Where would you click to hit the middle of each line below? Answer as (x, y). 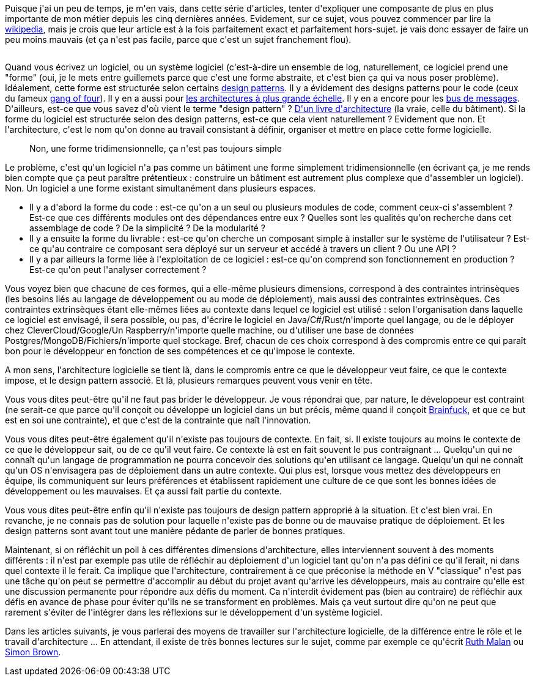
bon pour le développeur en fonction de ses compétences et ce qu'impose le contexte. (180, 351)
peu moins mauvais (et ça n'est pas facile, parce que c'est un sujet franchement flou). (178, 39)
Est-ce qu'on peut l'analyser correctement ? (118, 270)
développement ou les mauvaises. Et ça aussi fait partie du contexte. (143, 491)
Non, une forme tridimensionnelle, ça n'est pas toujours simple (156, 148)
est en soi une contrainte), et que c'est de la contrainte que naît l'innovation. (158, 420)
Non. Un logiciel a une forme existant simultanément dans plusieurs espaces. (160, 188)
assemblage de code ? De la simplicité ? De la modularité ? (147, 228)
